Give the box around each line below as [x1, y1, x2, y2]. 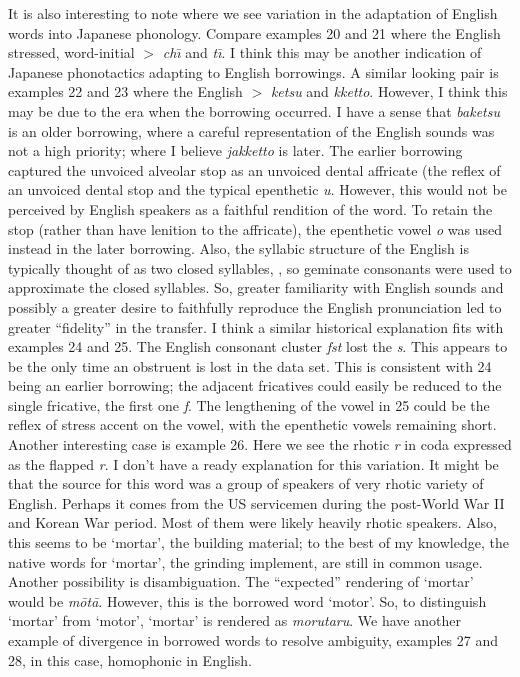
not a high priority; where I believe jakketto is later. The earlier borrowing [8, 140, 463, 161]
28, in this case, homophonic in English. [8, 649, 252, 670]
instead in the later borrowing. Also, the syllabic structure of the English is [8, 238, 469, 259]
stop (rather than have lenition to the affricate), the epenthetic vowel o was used [8, 218, 502, 239]
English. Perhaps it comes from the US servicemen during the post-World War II [8, 492, 505, 513]
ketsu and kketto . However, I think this [270, 81, 508, 102]
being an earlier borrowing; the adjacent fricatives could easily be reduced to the [8, 375, 502, 396]
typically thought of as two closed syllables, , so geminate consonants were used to [8, 257, 512, 278]
